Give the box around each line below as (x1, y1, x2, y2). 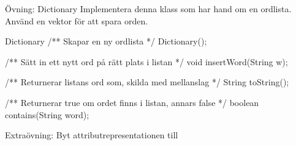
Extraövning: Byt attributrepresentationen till (5, 129, 178, 141)
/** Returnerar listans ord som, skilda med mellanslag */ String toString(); (5, 76, 289, 88)
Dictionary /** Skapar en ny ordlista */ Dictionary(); (5, 35, 207, 48)
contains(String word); (5, 108, 89, 121)
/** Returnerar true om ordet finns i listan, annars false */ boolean (5, 96, 259, 108)
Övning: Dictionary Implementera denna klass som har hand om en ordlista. (5, 2, 292, 15)
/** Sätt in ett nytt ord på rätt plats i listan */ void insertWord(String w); (5, 55, 288, 68)
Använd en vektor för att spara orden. (5, 14, 148, 27)
